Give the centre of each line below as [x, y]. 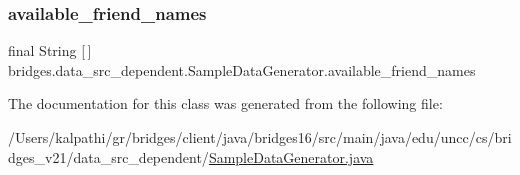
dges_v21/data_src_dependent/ [108, 156]
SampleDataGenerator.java [291, 156]
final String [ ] [50, 50]
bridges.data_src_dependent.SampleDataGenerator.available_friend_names [242, 69]
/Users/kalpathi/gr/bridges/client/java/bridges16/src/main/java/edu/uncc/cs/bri [260, 137]
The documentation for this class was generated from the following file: [225, 103]
